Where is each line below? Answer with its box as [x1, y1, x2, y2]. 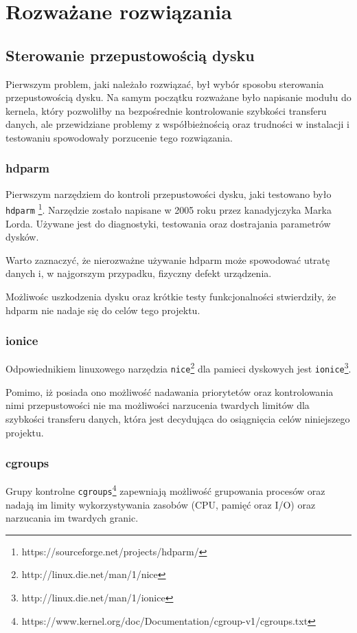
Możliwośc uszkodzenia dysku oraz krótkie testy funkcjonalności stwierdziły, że [5, 289, 336, 304]
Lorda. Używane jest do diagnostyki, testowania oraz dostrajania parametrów [5, 216, 331, 230]
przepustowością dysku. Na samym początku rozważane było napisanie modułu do [5, 90, 352, 104]
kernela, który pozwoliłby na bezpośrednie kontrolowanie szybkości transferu [5, 103, 327, 118]
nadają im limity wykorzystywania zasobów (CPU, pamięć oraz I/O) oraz [5, 497, 316, 511]
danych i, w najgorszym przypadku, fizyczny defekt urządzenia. [5, 266, 272, 280]
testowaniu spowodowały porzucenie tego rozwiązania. [5, 130, 233, 144]
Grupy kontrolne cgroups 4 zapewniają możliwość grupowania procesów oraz [5, 482, 325, 498]
